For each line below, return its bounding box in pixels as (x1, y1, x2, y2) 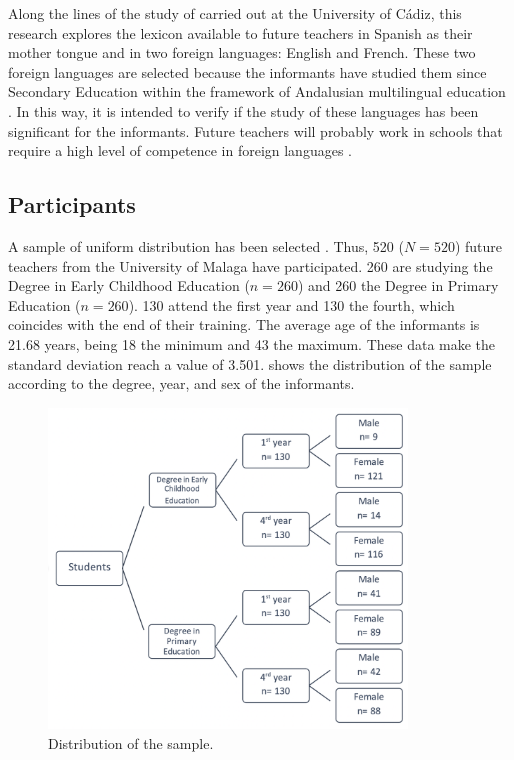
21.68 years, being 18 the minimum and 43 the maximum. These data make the (8, 333, 496, 354)
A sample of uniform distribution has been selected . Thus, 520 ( (8, 235, 404, 256)
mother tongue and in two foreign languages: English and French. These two (8, 42, 476, 63)
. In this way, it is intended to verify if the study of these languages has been (8, 100, 479, 121)
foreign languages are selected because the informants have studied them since (8, 61, 487, 82)
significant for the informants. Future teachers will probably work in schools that (8, 120, 503, 141)
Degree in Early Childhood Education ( (8, 275, 250, 296)
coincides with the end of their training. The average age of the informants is (8, 314, 480, 335)
